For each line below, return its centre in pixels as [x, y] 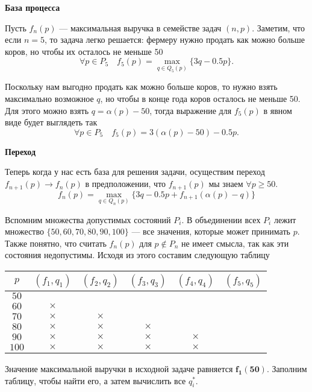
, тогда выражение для [191, 110]
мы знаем [226, 184]
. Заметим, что [279, 27]
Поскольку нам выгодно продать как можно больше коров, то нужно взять [141, 87]
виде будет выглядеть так [51, 122]
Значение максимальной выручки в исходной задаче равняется [119, 368]
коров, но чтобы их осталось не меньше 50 [84, 51]
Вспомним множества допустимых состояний [88, 219]
